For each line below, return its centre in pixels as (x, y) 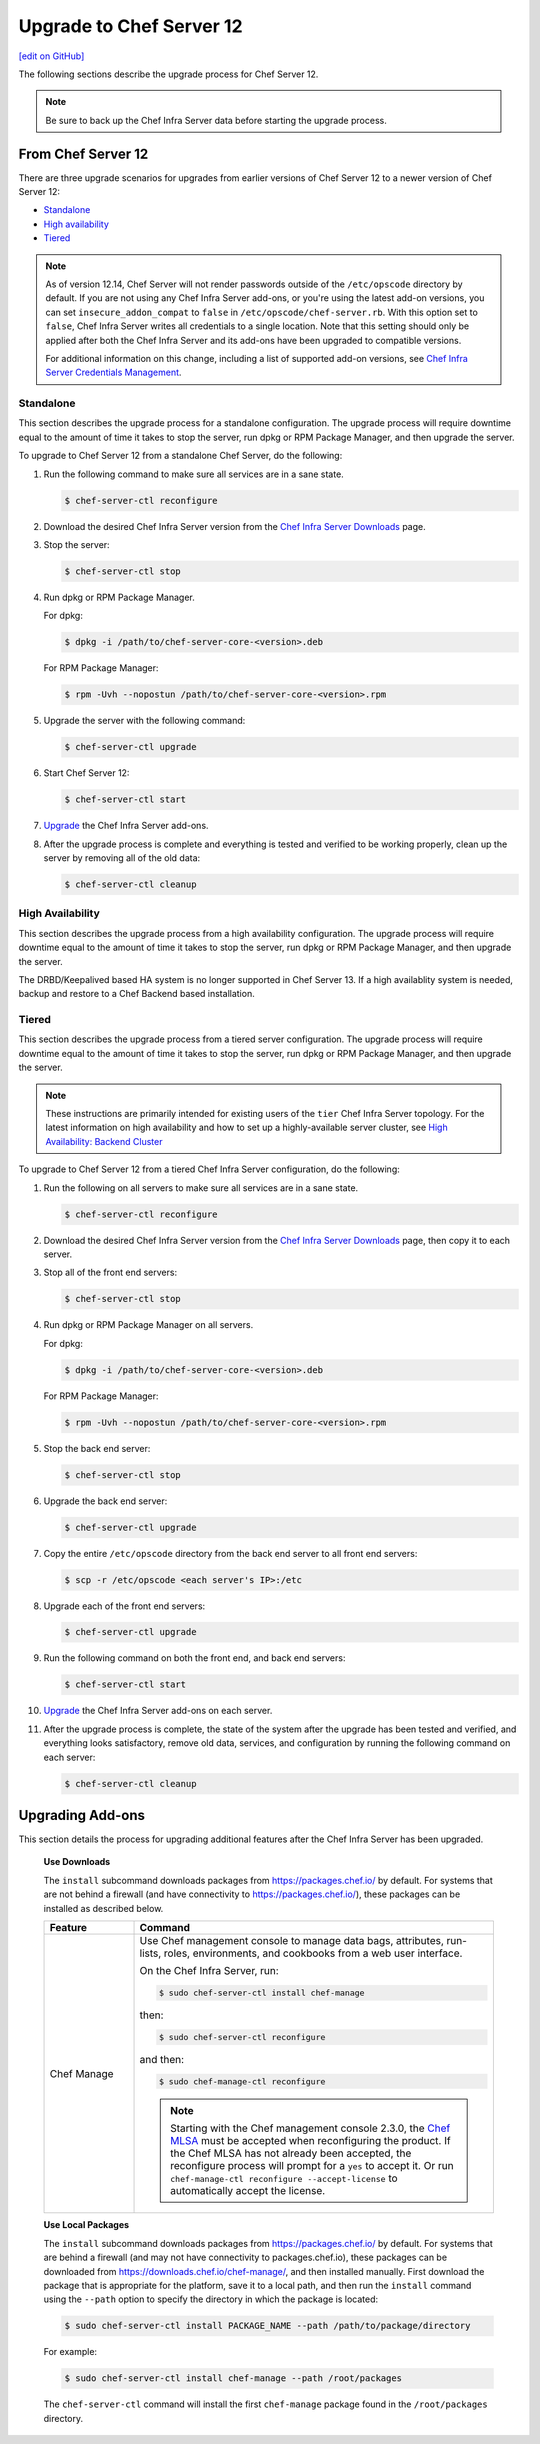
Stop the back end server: (97, 1448)
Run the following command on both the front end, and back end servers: (194, 1658)
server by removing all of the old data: (122, 858)
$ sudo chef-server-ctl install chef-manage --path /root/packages (233, 2378)
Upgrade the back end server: (105, 1501)
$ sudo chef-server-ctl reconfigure (242, 2036)
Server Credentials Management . (113, 372)
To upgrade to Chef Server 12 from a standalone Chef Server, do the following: (180, 456)
